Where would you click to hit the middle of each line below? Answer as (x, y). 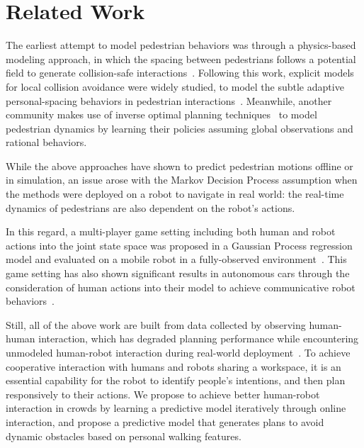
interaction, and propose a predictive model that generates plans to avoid (165, 421)
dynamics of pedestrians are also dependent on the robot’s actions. (150, 207)
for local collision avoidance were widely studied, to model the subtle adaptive (175, 86)
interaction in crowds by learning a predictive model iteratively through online (176, 408)
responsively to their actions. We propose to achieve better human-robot (163, 394)
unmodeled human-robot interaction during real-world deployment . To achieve (178, 352)
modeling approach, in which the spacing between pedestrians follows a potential (181, 58)
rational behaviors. (46, 142)
